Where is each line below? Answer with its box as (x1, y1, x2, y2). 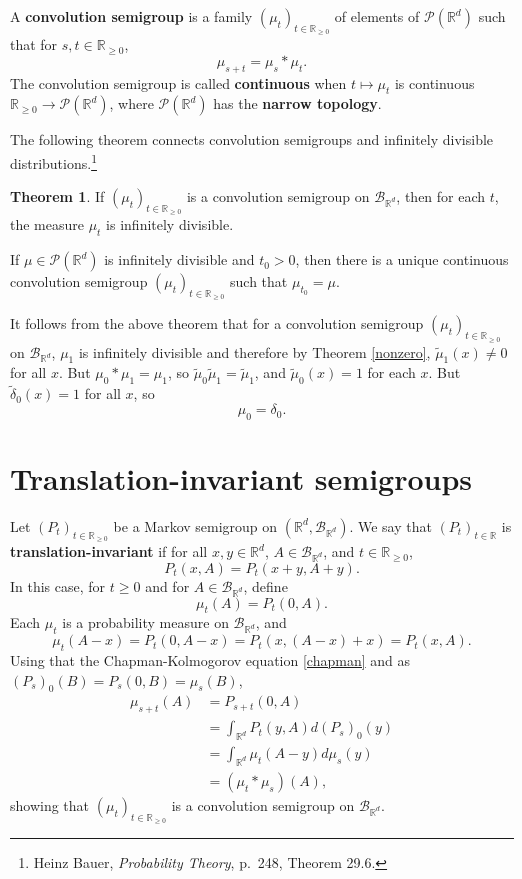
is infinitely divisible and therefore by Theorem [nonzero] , (78, 341, 431, 362)
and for (145, 575, 190, 596)
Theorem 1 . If (10, 186, 105, 207)
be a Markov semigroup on (113, 515, 278, 536)
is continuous (394, 72, 475, 93)
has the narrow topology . (213, 93, 382, 114)
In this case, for (10, 575, 106, 596)
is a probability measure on (62, 612, 229, 633)
